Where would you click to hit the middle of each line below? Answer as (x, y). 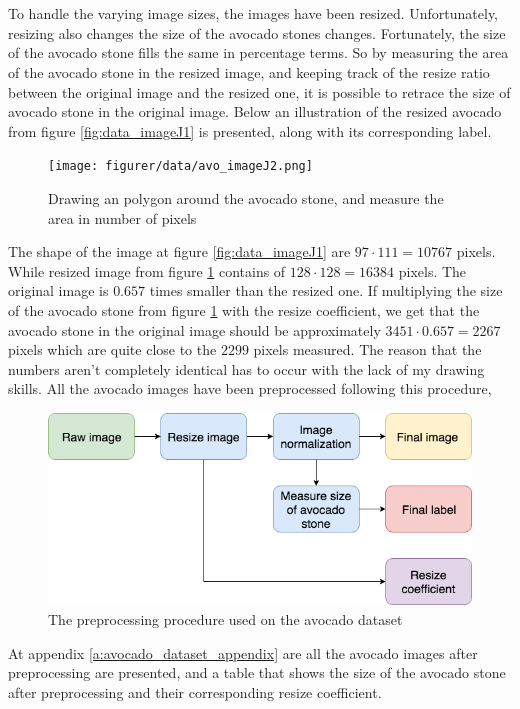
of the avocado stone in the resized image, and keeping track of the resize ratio (249, 71)
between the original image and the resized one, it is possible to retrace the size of (259, 91)
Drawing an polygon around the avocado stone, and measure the (246, 198)
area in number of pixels (122, 217)
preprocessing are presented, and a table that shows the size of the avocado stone (257, 672)
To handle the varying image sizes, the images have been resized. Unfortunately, (253, 13)
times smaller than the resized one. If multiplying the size (326, 290)
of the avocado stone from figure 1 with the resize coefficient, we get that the (244, 309)
